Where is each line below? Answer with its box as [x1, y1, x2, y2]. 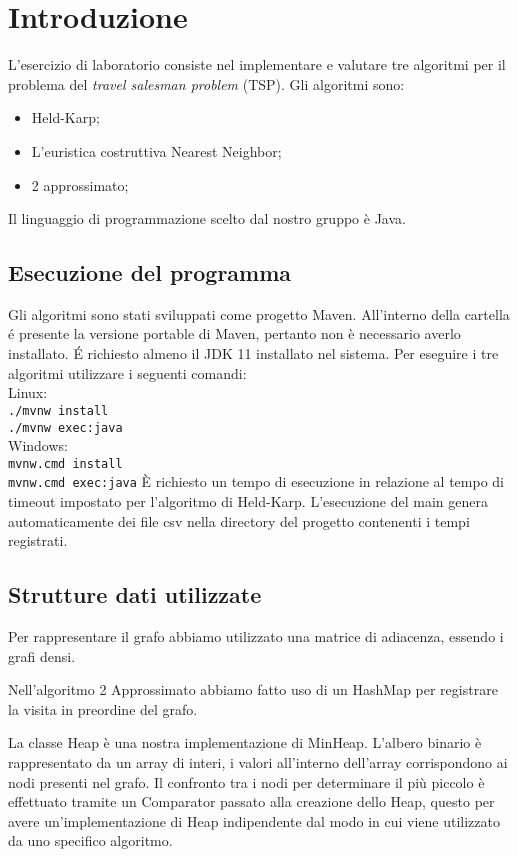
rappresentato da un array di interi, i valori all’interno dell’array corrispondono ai [8, 752, 508, 773]
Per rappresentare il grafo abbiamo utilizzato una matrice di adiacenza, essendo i [8, 626, 504, 647]
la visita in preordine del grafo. [8, 698, 198, 719]
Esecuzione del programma [8, 257, 292, 288]
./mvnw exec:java [8, 420, 123, 435]
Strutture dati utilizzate [8, 579, 262, 610]
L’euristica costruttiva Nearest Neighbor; [31, 140, 282, 161]
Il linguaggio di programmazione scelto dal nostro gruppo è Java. [8, 208, 406, 229]
